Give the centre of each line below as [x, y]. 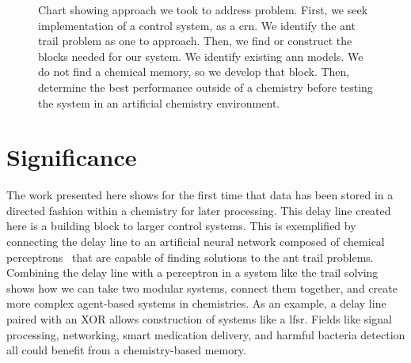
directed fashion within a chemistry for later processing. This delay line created [199, 210]
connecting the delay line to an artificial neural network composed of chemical [196, 242]
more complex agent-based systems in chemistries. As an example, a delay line [196, 303]
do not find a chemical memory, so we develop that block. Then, [194, 72]
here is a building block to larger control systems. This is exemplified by [181, 226]
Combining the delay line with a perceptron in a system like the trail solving [192, 272]
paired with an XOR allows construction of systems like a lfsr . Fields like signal [199, 319]
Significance [72, 157]
